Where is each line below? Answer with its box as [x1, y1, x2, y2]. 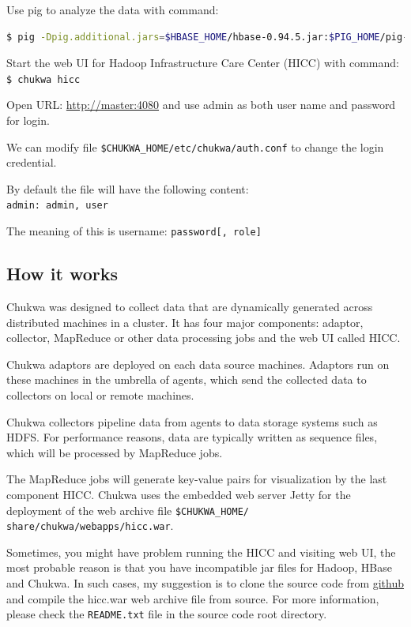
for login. [6, 112, 50, 129]
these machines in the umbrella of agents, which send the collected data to [6, 371, 367, 388]
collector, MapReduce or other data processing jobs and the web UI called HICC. [6, 329, 401, 346]
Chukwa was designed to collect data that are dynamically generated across [6, 298, 373, 314]
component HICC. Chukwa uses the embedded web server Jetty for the [6, 486, 351, 502]
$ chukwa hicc [6, 73, 81, 85]
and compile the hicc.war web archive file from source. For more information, [6, 590, 379, 606]
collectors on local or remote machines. [6, 386, 194, 403]
